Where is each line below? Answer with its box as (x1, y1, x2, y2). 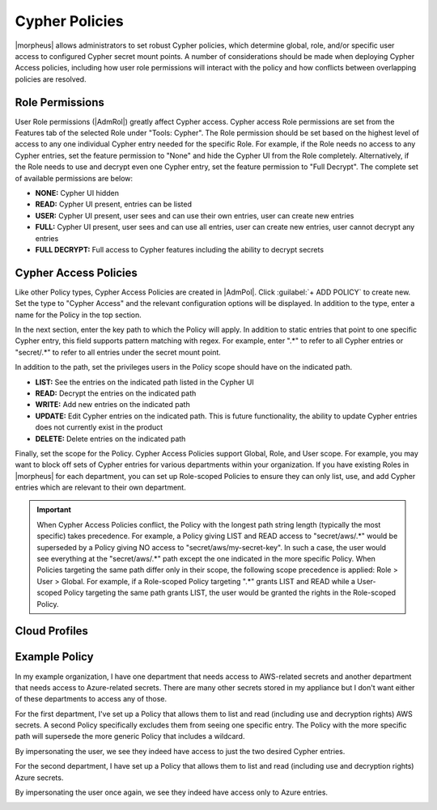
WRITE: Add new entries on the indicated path (35, 400, 190, 409)
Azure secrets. (15, 773, 64, 782)
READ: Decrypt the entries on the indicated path (35, 388, 197, 398)
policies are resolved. (15, 74, 87, 84)
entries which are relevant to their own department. (15, 482, 186, 493)
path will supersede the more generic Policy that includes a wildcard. (15, 732, 245, 741)
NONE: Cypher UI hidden (35, 188, 119, 197)
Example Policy (15, 650, 94, 664)
